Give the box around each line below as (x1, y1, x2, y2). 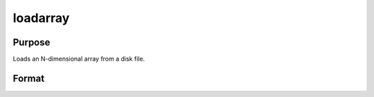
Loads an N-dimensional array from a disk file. (12, 55, 145, 63)
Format (12, 72, 45, 84)
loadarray (12, 10, 70, 25)
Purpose (12, 36, 51, 48)
